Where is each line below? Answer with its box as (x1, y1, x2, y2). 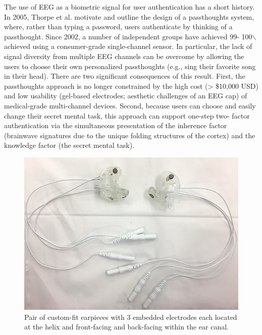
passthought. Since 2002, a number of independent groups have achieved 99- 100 (4, 31, 252, 41)
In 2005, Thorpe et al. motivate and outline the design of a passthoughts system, (4, 11, 254, 22)
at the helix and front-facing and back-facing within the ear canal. (24, 321, 229, 332)
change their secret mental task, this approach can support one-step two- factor (4, 110, 250, 121)
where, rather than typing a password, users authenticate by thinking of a (4, 21, 233, 32)
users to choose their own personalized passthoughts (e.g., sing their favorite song (4, 61, 256, 71)
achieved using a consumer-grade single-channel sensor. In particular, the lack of (4, 41, 252, 51)
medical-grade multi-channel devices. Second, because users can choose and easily (4, 100, 256, 110)
